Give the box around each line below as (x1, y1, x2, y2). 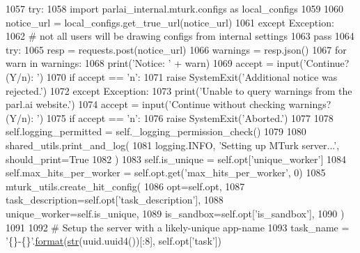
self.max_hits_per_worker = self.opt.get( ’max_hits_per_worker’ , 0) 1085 (6, 165, 326, 180)
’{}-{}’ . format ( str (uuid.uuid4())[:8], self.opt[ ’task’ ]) (6, 233, 222, 248)
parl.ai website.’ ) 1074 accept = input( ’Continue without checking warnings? (6, 97, 331, 112)
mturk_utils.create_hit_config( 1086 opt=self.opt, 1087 (6, 178, 245, 193)
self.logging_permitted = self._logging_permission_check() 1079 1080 (6, 124, 306, 139)
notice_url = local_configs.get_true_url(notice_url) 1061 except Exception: (6, 15, 334, 29)
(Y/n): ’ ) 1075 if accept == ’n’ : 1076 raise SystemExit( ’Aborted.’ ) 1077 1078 (6, 110, 334, 125)
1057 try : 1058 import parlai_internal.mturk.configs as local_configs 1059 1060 (6, 1, 344, 15)
